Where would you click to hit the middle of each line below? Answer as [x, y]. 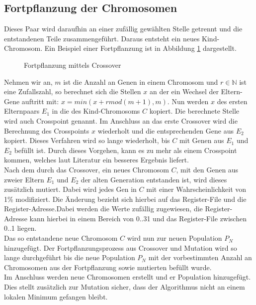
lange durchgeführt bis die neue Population [70, 257]
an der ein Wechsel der [184, 91]
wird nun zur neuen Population [174, 238]
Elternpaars [22, 111]
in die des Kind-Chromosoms [96, 111]
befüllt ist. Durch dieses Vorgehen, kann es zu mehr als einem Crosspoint [126, 150]
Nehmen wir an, [28, 81]
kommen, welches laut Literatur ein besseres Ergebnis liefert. [96, 160]
